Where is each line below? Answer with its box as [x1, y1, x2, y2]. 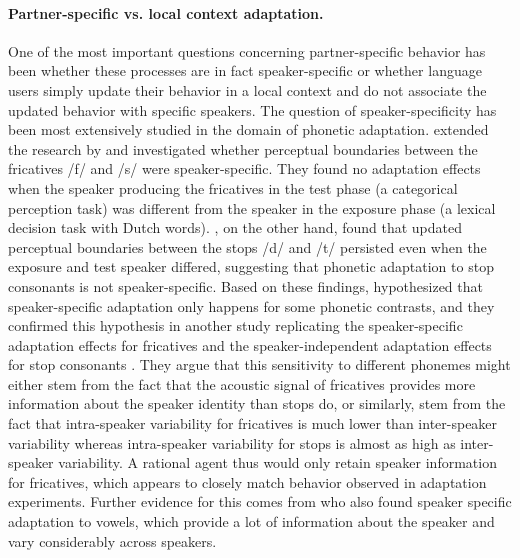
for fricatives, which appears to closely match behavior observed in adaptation [8, 471, 487, 492]
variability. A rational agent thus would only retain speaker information [58, 452, 497, 473]
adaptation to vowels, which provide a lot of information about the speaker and [8, 511, 495, 532]
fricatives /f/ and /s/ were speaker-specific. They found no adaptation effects [8, 158, 481, 179]
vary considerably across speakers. [8, 530, 217, 551]
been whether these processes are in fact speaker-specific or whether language [8, 60, 482, 81]
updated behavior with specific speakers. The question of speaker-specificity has [8, 99, 497, 120]
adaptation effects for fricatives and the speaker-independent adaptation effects [8, 334, 492, 355]
